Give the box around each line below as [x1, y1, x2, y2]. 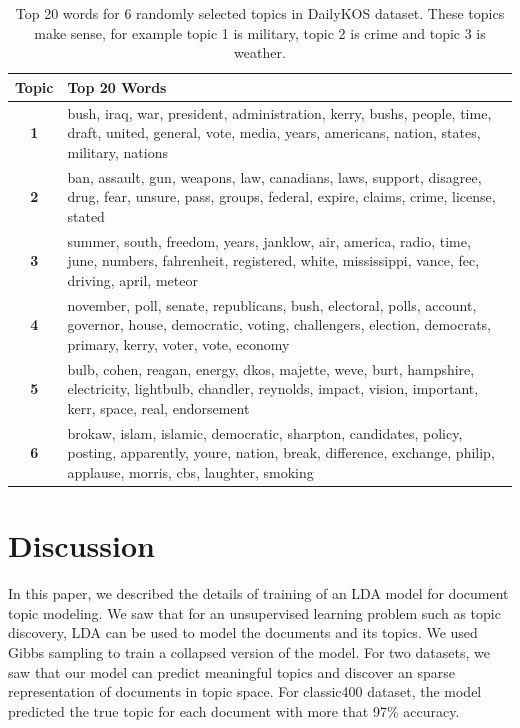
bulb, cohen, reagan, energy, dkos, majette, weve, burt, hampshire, [67, 358, 475, 379]
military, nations [67, 141, 168, 162]
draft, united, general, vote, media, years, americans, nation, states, [67, 122, 481, 143]
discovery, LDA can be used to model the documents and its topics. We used [8, 622, 478, 643]
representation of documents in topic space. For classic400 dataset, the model [8, 681, 482, 702]
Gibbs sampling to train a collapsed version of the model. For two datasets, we [8, 641, 490, 662]
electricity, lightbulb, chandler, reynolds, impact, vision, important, [67, 378, 479, 399]
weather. [234, 42, 286, 63]
